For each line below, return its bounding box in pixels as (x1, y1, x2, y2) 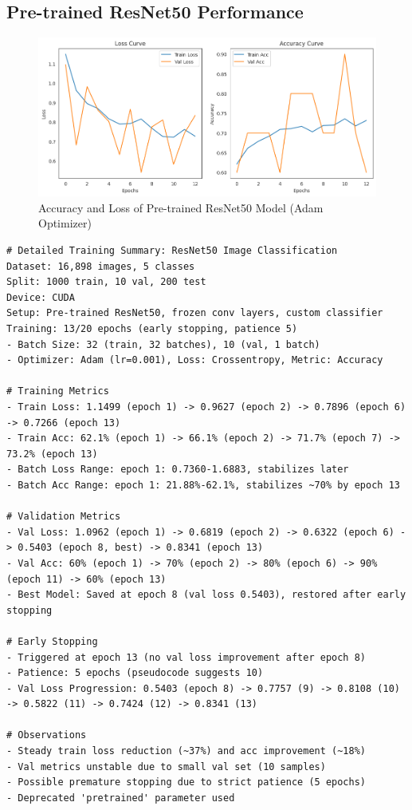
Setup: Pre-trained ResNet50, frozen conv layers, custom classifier (6, 307, 383, 319)
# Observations (6, 729, 87, 741)
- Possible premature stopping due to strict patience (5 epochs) (6, 776, 367, 788)
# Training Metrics (6, 385, 109, 397)
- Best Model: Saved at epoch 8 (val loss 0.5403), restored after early (6, 589, 406, 601)
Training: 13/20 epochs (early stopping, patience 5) (6, 323, 298, 335)
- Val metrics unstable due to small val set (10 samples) (6, 761, 326, 772)
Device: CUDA (6, 291, 75, 303)
